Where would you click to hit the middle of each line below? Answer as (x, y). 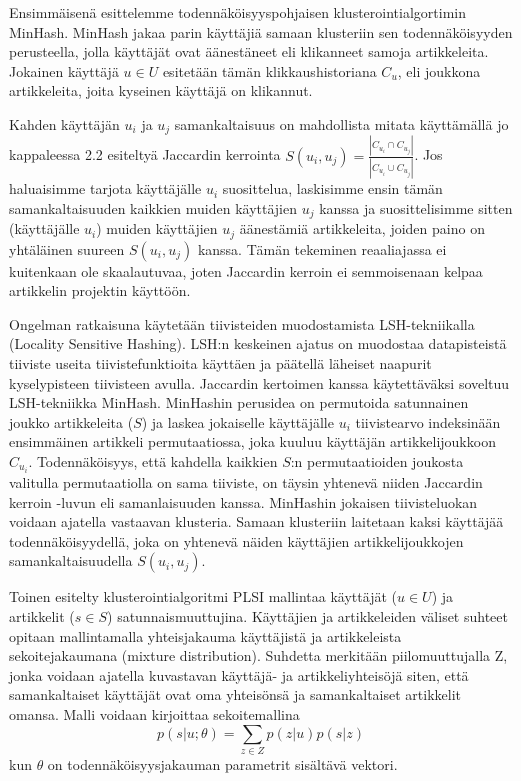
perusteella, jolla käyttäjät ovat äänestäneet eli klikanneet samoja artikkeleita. (249, 51)
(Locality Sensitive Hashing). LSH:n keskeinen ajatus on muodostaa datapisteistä (258, 343)
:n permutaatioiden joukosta (377, 460)
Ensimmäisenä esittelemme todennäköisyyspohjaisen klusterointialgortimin (238, 12)
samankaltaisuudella (71, 560)
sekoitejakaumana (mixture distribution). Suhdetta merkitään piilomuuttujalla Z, (258, 655)
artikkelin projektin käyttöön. (100, 290)
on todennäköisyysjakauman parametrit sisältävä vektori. (222, 763)
